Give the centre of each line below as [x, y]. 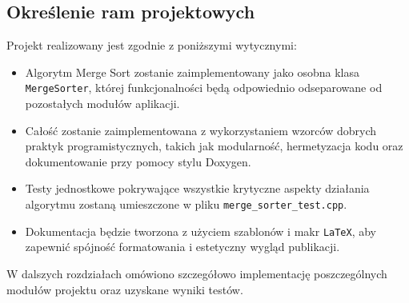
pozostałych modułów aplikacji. [102, 104]
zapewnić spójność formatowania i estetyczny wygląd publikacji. [182, 247]
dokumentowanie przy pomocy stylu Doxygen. [138, 161]
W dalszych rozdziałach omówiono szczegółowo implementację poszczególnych [197, 273]
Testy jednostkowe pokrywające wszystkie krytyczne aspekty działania [197, 188]
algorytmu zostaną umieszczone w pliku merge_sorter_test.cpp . [186, 204]
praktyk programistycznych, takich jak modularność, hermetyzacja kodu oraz [214, 146]
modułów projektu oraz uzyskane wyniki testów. [125, 289]
